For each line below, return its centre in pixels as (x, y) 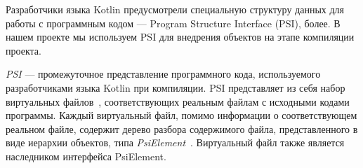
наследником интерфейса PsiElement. (86, 156)
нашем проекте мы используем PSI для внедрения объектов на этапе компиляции (180, 37)
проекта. (24, 50)
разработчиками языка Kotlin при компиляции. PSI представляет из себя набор (176, 87)
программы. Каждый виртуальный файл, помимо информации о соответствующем (181, 115)
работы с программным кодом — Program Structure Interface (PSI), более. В (173, 23)
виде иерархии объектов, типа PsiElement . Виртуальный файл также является (175, 142)
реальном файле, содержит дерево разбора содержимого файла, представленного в (182, 128)
